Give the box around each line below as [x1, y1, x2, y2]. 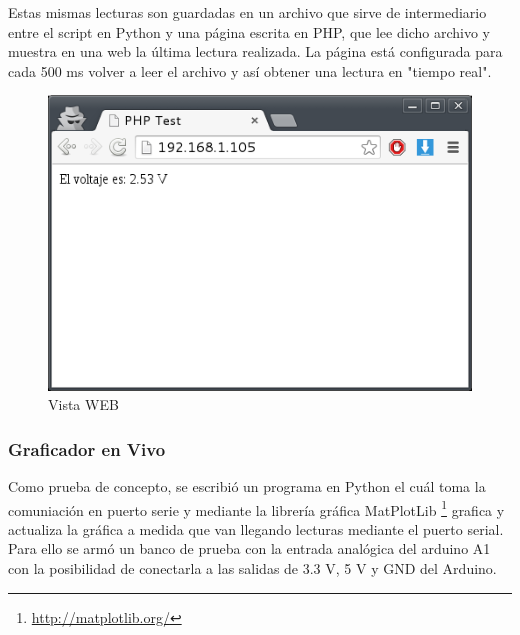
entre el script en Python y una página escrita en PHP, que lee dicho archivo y [8, 21, 490, 42]
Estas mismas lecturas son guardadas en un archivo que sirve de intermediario [8, 2, 487, 22]
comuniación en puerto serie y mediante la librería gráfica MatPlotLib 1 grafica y [8, 496, 505, 520]
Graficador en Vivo [8, 436, 166, 461]
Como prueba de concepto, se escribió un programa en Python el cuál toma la [8, 476, 486, 496]
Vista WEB [48, 394, 119, 415]
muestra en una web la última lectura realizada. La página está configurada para [8, 41, 503, 62]
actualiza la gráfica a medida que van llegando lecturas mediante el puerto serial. [8, 518, 504, 539]
